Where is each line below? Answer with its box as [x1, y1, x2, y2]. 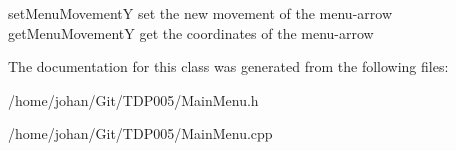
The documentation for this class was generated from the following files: [8, 56, 449, 77]
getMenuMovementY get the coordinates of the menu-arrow [8, 22, 374, 43]
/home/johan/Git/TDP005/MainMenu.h [8, 89, 259, 110]
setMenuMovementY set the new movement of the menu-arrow [8, 3, 392, 23]
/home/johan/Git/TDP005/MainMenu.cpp [8, 123, 273, 144]
